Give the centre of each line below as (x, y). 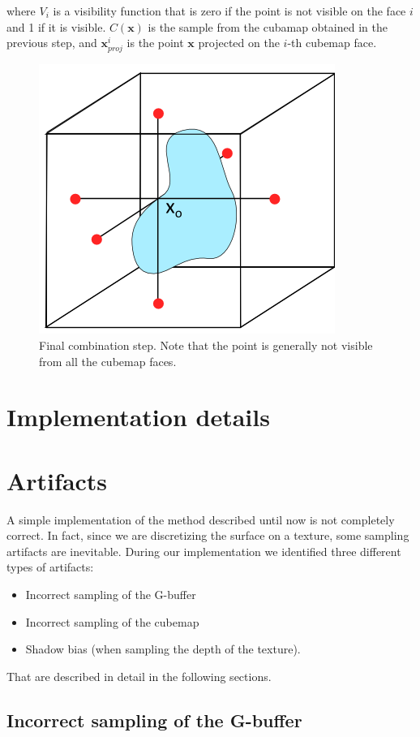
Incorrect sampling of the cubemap (112, 621)
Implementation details (138, 417)
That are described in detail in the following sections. (139, 676)
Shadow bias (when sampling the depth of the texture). (163, 649)
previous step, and (52, 43)
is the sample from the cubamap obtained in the (268, 26)
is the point (155, 43)
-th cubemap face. (332, 43)
